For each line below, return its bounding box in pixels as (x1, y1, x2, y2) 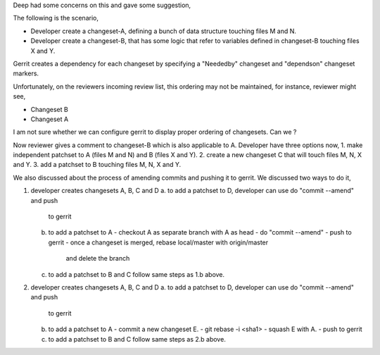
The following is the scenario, (13, 14, 99, 23)
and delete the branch (65, 254, 130, 263)
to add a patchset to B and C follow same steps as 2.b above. (48, 335, 227, 343)
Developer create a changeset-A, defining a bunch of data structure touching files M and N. (30, 27, 297, 35)
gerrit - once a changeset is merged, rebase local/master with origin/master (48, 238, 269, 247)
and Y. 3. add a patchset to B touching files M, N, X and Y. (13, 161, 182, 169)
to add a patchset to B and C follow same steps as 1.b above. (48, 270, 225, 278)
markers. (13, 69, 39, 77)
